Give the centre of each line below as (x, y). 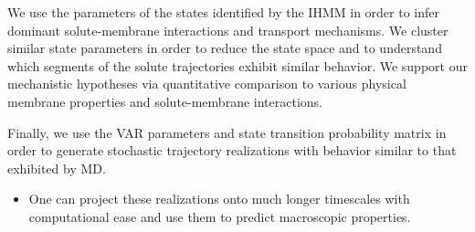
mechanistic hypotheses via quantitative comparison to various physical (207, 84)
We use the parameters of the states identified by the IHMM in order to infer (223, 12)
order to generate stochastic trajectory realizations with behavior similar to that (232, 150)
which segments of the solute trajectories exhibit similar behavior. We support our (237, 65)
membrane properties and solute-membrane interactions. (165, 101)
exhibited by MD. (57, 168)
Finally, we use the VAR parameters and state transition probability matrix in (227, 132)
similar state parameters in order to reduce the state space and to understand (225, 48)
